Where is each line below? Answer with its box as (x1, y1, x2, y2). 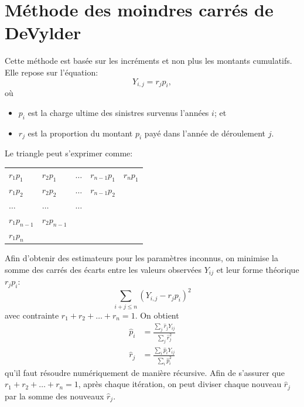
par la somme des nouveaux (5, 389, 104, 402)
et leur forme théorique (216, 263, 299, 275)
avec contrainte (5, 309, 59, 321)
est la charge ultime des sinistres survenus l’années (28, 106, 209, 118)
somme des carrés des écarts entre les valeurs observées (5, 263, 202, 275)
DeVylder (5, 20, 81, 45)
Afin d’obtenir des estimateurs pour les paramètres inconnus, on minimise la (5, 252, 279, 264)
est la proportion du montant (28, 126, 133, 139)
